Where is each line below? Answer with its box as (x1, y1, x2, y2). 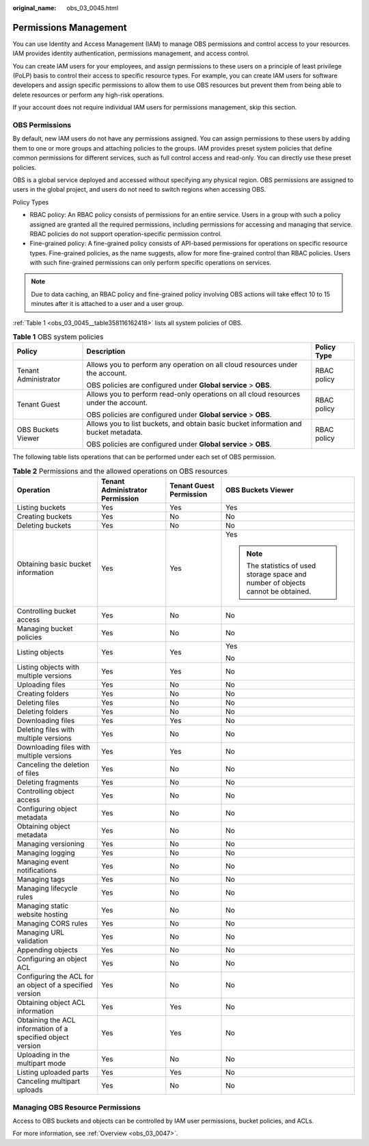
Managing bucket (16, 624, 73, 633)
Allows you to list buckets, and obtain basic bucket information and (86, 419, 302, 429)
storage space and (246, 570, 307, 579)
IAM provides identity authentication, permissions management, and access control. (12, 49, 249, 58)
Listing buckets (16, 503, 66, 513)
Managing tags (16, 875, 65, 884)
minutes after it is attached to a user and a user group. (31, 300, 184, 308)
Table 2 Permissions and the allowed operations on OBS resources (12, 466, 228, 476)
